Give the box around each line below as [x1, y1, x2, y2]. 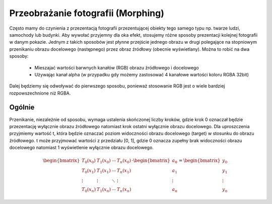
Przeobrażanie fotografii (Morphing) [9, 8, 165, 19]
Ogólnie [9, 103, 35, 112]
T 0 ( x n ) [81, 186, 96, 193]
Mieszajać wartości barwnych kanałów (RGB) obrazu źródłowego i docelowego [34, 64, 199, 70]
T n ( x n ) [116, 186, 131, 193]
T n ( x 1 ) [116, 168, 131, 174]
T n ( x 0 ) [116, 158, 131, 165]
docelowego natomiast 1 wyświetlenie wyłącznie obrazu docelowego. [9, 145, 154, 151]
